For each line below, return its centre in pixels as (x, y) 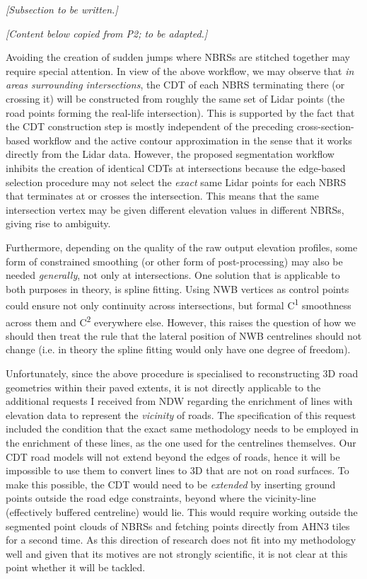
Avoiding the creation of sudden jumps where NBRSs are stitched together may (178, 57)
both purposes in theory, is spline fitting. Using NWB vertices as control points (177, 288)
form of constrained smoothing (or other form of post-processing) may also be (174, 261)
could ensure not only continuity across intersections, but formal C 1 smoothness (179, 304)
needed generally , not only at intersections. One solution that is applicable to (173, 275)
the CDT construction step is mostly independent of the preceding (150, 126)
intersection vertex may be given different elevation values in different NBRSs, (175, 209)
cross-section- (325, 126)
